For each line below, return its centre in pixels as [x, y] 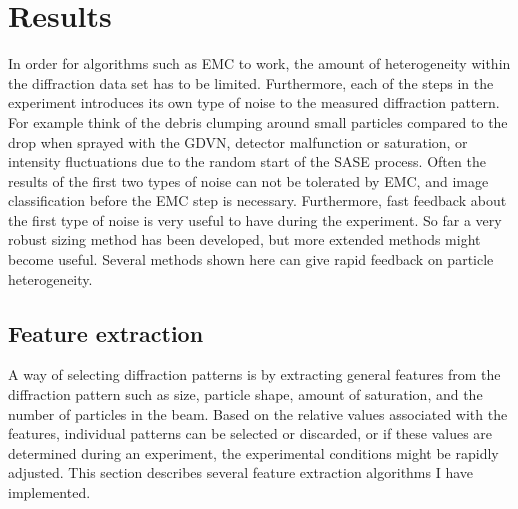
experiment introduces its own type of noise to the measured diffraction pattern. [254, 102]
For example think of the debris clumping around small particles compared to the [258, 121]
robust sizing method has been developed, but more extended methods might [244, 239]
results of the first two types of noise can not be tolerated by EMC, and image [248, 180]
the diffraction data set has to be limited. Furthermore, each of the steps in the [251, 82]
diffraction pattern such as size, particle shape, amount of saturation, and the [245, 394]
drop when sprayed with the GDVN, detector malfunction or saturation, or [238, 141]
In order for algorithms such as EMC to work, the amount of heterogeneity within [259, 63]
